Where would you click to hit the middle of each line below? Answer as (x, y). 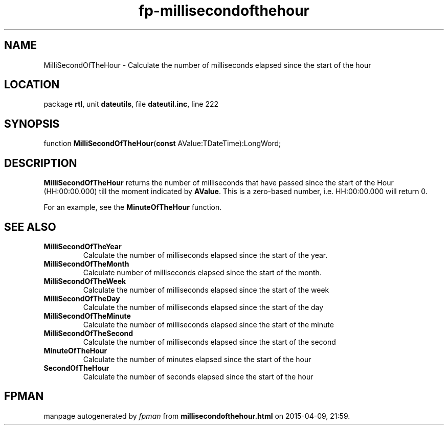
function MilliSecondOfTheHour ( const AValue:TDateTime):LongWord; (162, 144)
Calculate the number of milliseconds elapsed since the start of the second (209, 342)
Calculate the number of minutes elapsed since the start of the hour (197, 359)
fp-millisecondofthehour (224, 11)
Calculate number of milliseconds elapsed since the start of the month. (202, 272)
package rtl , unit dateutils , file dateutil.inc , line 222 (131, 104)
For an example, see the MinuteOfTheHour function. (133, 207)
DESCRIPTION (41, 163)
